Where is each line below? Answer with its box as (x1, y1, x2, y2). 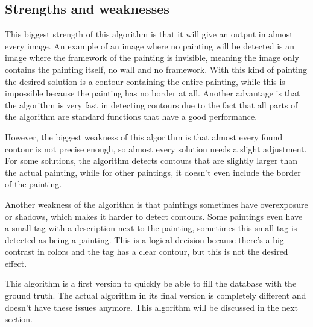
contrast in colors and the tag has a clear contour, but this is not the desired (5, 245, 288, 258)
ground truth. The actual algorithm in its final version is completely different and (5, 289, 306, 302)
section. (5, 313, 33, 325)
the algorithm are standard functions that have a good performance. (5, 110, 258, 123)
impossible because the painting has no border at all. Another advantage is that (5, 87, 300, 99)
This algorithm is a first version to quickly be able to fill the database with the (5, 277, 297, 290)
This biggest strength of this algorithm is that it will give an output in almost (5, 28, 293, 40)
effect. (5, 257, 27, 269)
